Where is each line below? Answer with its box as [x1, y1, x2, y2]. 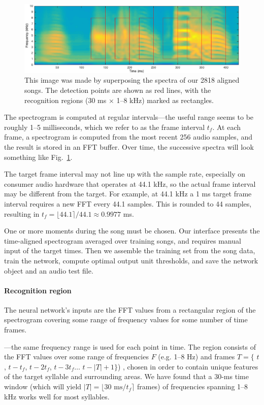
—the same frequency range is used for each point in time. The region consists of [4, 341, 256, 352]
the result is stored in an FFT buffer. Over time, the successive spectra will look [4, 141, 254, 152]
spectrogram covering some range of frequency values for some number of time [4, 314, 248, 325]
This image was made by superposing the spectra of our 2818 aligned [24, 75, 240, 85]
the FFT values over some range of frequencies [4, 351, 149, 362]
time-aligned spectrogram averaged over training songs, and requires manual [4, 235, 241, 246]
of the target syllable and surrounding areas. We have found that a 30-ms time [4, 371, 249, 382]
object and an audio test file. [4, 265, 93, 276]
